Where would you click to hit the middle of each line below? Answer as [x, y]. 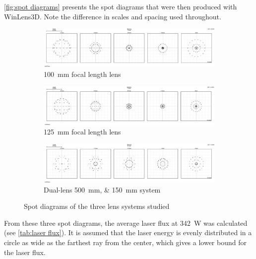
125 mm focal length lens [82, 132]
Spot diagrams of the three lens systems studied [97, 206]
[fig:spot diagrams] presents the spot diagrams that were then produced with [121, 6]
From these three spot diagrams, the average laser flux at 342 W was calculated [126, 223]
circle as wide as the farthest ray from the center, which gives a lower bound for [125, 242]
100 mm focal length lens [82, 74]
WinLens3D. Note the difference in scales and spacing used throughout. [113, 16]
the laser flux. [25, 252]
